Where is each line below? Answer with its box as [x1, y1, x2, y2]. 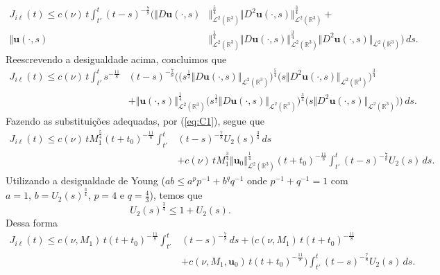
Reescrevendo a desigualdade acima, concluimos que [6, 52, 227, 66]
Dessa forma [6, 215, 58, 230]
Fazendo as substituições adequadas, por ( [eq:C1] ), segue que [6, 114, 264, 128]
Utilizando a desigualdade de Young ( [6, 173, 165, 188]
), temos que [149, 188, 203, 202]
